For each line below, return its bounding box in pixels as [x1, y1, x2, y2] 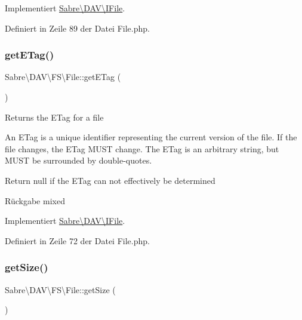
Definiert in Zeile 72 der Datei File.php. [5, 234, 150, 247]
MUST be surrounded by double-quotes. [5, 154, 152, 167]
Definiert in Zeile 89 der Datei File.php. [5, 21, 150, 34]
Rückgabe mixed [5, 194, 65, 207]
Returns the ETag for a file [5, 110, 104, 123]
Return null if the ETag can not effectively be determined [5, 174, 215, 186]
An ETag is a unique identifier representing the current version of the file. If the [5, 131, 297, 143]
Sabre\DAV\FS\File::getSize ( [5, 283, 116, 296]
